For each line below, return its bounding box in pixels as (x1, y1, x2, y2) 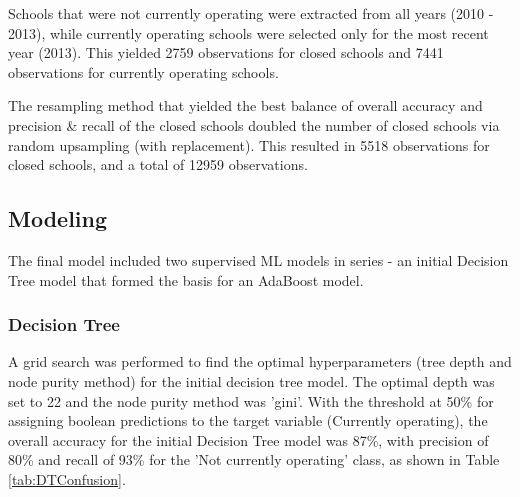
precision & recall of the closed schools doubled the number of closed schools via (8, 114, 500, 135)
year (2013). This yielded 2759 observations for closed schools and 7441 (8, 42, 444, 63)
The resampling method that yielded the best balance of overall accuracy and (8, 95, 483, 116)
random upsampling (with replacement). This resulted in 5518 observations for (8, 134, 490, 155)
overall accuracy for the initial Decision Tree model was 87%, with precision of (8, 429, 489, 450)
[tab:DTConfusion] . (8, 468, 126, 489)
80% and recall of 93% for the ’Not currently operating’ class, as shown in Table (8, 449, 500, 470)
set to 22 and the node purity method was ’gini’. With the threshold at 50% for (8, 390, 494, 411)
